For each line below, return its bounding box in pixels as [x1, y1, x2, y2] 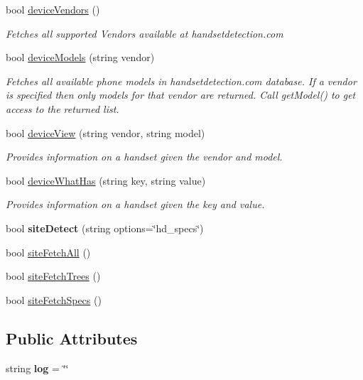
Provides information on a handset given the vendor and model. [6, 149, 283, 164]
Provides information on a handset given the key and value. [6, 197, 265, 212]
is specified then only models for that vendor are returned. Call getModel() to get [6, 87, 356, 102]
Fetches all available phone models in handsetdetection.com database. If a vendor [6, 73, 357, 88]
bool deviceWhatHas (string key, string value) [6, 173, 206, 188]
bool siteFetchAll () [6, 244, 91, 259]
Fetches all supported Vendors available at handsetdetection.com [6, 26, 283, 40]
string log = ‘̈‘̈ [6, 360, 69, 375]
